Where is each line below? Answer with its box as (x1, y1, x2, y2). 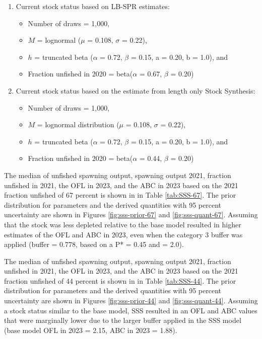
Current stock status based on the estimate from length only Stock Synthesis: (16, 85, 255, 96)
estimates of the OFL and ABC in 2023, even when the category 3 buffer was (4, 229, 243, 239)
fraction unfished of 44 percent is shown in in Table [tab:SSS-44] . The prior (4, 275, 236, 286)
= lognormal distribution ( (37, 119, 119, 130)
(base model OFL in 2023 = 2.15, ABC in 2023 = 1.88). (4, 324, 177, 335)
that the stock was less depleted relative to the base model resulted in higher (4, 219, 241, 229)
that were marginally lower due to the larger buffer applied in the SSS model (4, 315, 241, 325)
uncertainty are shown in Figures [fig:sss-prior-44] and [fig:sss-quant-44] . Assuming (4, 295, 258, 306)
